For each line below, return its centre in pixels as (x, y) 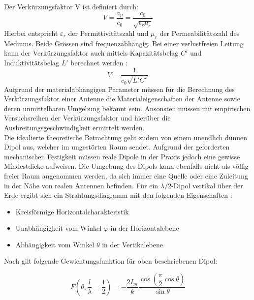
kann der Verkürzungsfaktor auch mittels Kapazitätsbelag (91, 53)
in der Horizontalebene (145, 228)
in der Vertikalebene (132, 244)
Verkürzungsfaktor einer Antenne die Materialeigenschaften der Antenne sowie (122, 99)
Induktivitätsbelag (32, 62)
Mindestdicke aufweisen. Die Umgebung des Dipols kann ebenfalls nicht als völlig (126, 166)
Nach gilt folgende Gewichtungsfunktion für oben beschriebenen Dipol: (111, 261)
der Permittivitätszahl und (108, 33)
